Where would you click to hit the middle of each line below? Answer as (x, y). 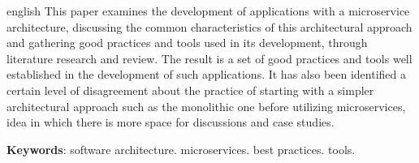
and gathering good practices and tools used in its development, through (187, 43)
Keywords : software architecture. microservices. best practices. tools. (181, 149)
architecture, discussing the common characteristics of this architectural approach (209, 26)
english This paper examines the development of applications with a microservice (208, 11)
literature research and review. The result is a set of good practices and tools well (209, 58)
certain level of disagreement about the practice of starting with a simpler (190, 90)
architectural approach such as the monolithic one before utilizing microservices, (206, 106)
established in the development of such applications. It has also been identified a (207, 74)
